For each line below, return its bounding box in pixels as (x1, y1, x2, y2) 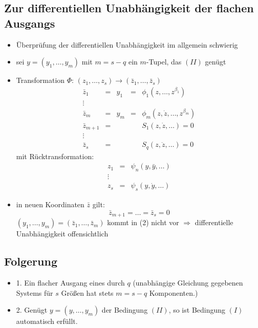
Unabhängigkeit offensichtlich (16, 228, 109, 239)
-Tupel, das (146, 56, 182, 67)
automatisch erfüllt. (16, 316, 78, 326)
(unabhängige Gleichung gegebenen (133, 277, 243, 288)
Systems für (16, 287, 53, 298)
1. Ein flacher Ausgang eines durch (16, 277, 125, 288)
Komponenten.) (149, 287, 198, 298)
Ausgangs (4, 15, 55, 31)
